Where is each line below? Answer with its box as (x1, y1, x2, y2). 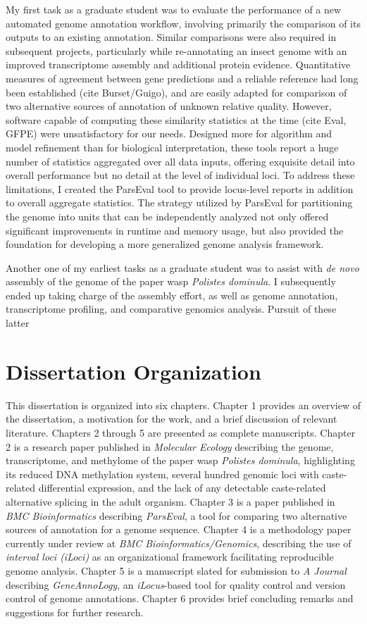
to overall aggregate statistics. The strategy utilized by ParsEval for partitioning (6, 195, 353, 210)
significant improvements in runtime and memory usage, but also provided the (6, 223, 344, 237)
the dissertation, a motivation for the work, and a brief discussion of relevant (6, 411, 337, 426)
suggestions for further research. (6, 604, 144, 619)
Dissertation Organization (6, 356, 261, 385)
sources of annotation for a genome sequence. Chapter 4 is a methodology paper (6, 522, 352, 537)
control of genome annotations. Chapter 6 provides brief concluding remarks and (6, 591, 354, 606)
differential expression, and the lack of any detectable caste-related (38, 480, 326, 495)
